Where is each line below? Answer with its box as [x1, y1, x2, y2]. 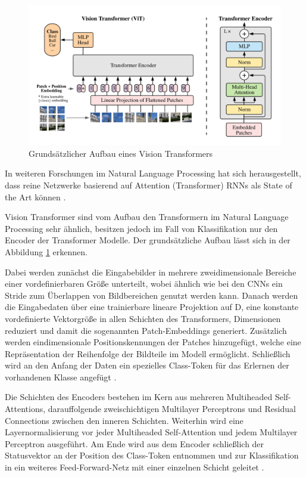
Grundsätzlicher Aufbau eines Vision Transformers [29, 147, 213, 159]
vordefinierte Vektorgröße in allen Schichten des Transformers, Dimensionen [5, 312, 281, 324]
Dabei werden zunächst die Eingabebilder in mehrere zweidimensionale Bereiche [5, 265, 296, 278]
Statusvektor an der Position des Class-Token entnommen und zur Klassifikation [5, 449, 299, 461]
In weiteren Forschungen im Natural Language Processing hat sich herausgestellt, [5, 167, 301, 179]
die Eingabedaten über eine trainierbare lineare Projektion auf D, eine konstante [5, 301, 299, 313]
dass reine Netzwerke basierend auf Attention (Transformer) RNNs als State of [5, 178, 292, 191]
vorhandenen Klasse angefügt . [5, 370, 117, 383]
